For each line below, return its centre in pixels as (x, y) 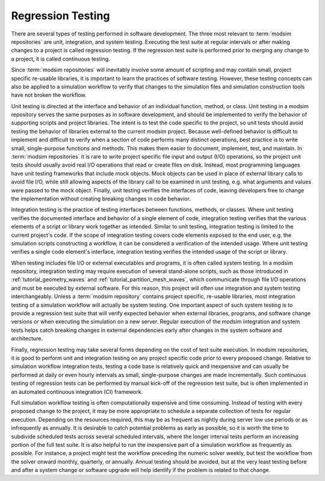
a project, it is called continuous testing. (61, 59)
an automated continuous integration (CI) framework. (77, 391)
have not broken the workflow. (49, 95)
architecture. (27, 339)
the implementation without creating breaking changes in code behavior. (101, 198)
